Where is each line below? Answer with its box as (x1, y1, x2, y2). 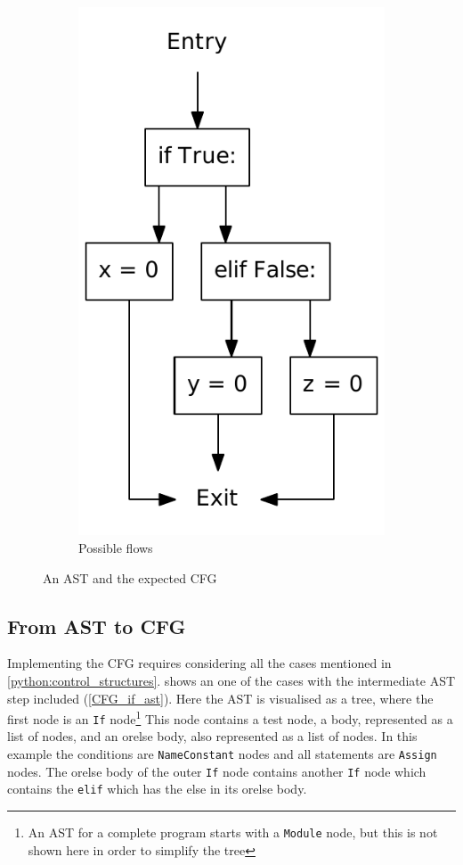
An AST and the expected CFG (43, 568, 217, 587)
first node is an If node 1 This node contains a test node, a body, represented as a (7, 707, 453, 728)
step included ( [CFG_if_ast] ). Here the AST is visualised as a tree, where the (7, 688, 434, 707)
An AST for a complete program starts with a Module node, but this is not (28, 823, 438, 842)
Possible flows (78, 538, 153, 556)
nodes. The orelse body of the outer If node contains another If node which (7, 762, 426, 780)
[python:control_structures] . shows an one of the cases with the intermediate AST (7, 671, 456, 689)
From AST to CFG (7, 612, 186, 639)
